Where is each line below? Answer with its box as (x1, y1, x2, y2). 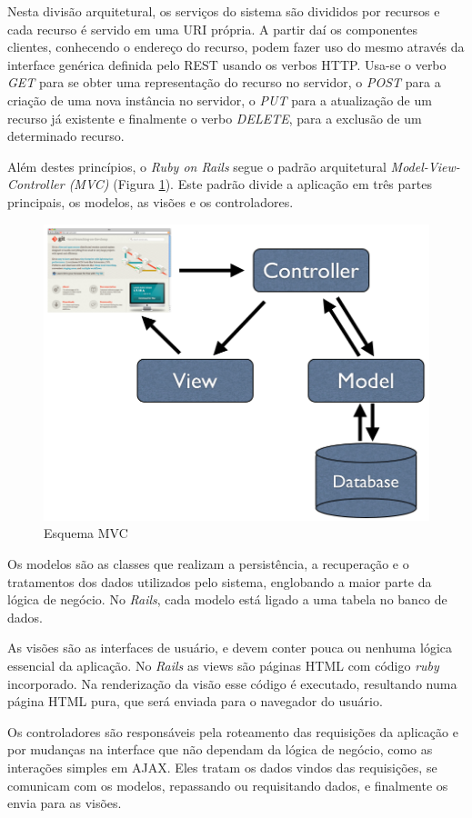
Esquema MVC (44, 524, 128, 543)
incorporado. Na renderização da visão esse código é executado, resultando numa (7, 673, 457, 693)
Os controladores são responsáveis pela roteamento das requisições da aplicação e (7, 722, 458, 741)
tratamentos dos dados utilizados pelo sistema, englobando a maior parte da (7, 572, 432, 591)
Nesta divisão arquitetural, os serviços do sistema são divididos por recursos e (7, 2, 440, 20)
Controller (7, 175, 65, 194)
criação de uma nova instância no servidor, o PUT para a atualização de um (7, 90, 432, 109)
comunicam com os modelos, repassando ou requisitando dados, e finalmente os (7, 775, 448, 794)
